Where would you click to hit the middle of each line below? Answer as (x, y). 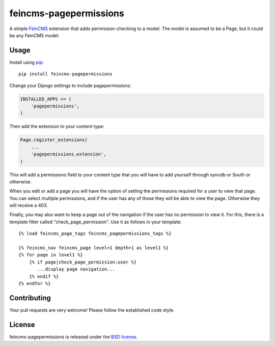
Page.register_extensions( (54, 140)
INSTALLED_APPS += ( (46, 99)
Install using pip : (27, 62)
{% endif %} (44, 276)
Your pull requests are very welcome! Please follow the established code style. (92, 310)
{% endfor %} (35, 283)
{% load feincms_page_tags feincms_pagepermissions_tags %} (95, 234)
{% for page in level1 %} (51, 255)
